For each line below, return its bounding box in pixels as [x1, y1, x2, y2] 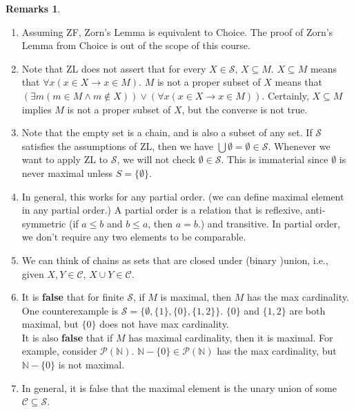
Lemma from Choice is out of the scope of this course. [21, 38, 250, 53]
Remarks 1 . [6, 1, 61, 15]
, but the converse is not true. [181, 102, 308, 116]
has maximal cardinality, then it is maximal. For [128, 330, 333, 344]
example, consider [21, 344, 97, 358]
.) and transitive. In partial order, [197, 216, 340, 230]
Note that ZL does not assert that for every [21, 61, 206, 75]
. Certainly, [262, 88, 309, 102]
